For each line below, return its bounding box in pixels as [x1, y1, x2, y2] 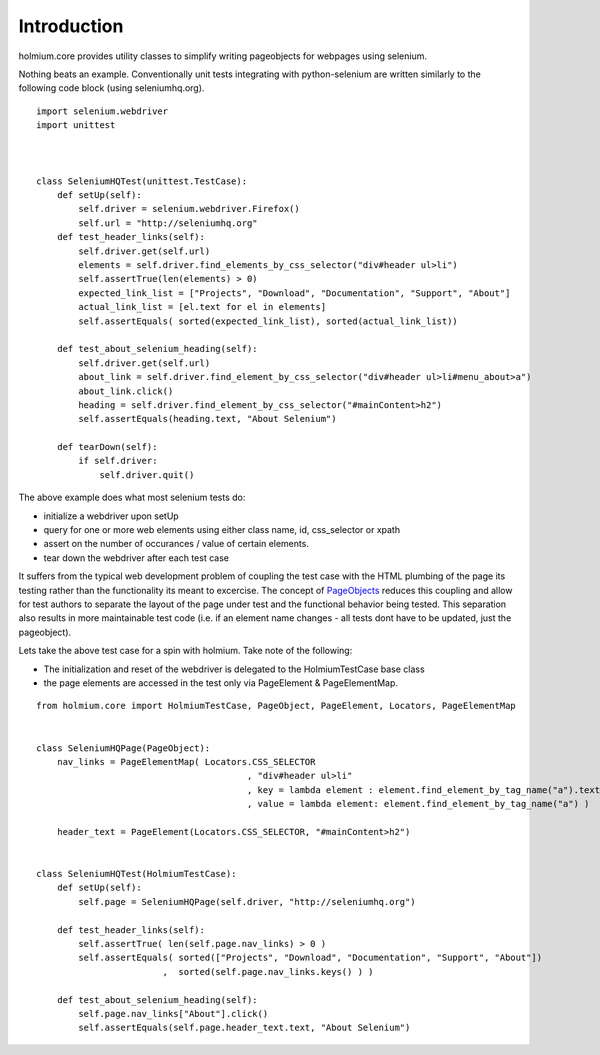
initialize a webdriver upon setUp [43, 510, 179, 522]
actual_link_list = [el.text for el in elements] [78, 301, 327, 313]
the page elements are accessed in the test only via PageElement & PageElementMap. [43, 676, 399, 689]
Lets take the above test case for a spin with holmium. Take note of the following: [18, 645, 353, 657]
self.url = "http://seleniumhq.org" [78, 217, 259, 229]
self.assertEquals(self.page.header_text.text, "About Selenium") [78, 1022, 411, 1034]
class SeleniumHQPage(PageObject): [36, 742, 211, 754]
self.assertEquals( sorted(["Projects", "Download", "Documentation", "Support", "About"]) [78, 952, 543, 964]
